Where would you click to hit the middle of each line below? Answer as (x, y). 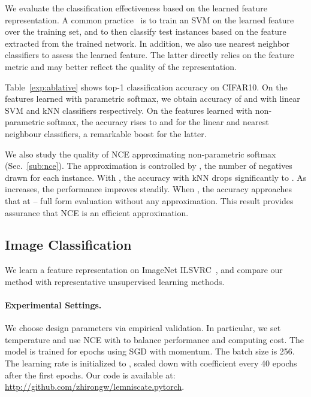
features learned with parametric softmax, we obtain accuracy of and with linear (153, 99)
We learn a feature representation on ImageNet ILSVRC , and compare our (144, 270)
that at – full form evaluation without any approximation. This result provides (149, 200)
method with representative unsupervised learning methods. (115, 281)
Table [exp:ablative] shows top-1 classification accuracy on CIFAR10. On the (146, 87)
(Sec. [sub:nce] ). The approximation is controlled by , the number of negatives (149, 166)
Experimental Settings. (53, 305)
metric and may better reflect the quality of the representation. (121, 66)
